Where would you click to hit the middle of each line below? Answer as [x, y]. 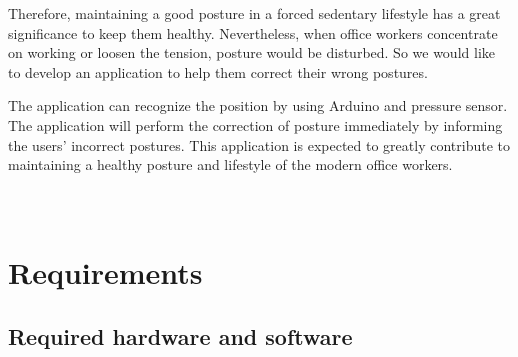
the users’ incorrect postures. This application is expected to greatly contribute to [259, 144]
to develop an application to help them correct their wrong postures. [218, 71]
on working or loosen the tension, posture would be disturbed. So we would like [251, 52]
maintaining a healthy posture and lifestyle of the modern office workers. [230, 164]
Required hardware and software [180, 335]
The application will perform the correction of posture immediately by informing [255, 124]
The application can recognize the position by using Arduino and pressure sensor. [258, 105]
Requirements [105, 272]
